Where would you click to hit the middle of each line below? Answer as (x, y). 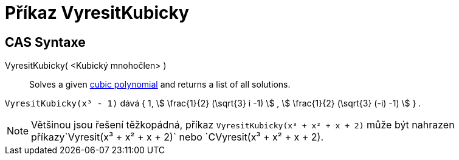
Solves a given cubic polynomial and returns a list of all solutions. (160, 85)
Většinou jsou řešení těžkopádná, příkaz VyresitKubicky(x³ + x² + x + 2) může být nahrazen (243, 125)
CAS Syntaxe (45, 42)
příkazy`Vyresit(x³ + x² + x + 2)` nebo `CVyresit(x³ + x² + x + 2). (177, 137)
